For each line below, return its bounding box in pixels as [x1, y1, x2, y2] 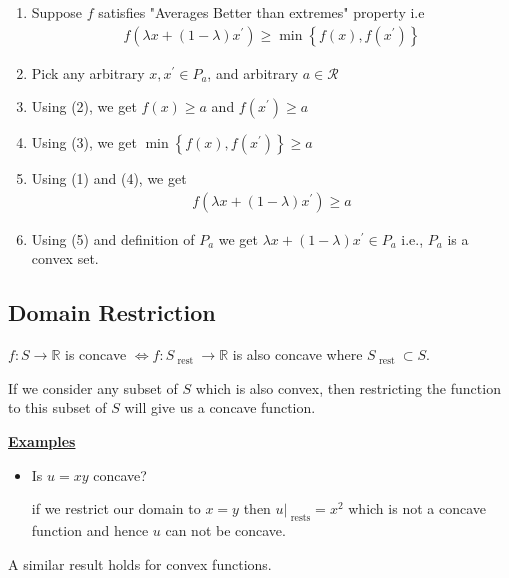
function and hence [31, 520, 149, 540]
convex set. [31, 248, 99, 269]
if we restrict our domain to [31, 498, 201, 519]
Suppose [31, 2, 83, 22]
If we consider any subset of [8, 377, 178, 398]
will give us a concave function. [124, 397, 316, 418]
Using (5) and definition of [31, 228, 195, 249]
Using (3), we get [31, 132, 137, 153]
